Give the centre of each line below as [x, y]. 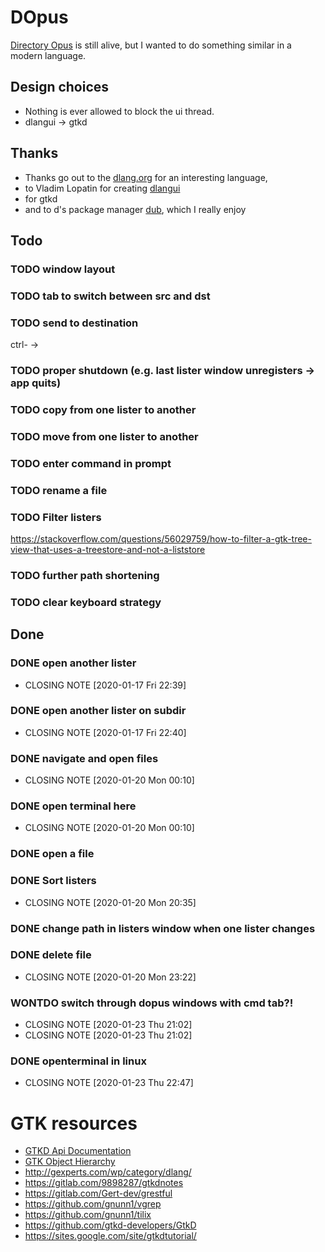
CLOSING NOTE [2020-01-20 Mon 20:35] [110, 902]
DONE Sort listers [53, 881]
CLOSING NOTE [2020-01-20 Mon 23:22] [110, 977]
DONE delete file [51, 955]
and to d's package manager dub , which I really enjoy [135, 209]
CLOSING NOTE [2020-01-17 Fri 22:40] [105, 732]
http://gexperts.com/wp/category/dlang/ [108, 1172]
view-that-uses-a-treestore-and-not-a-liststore [108, 549]
